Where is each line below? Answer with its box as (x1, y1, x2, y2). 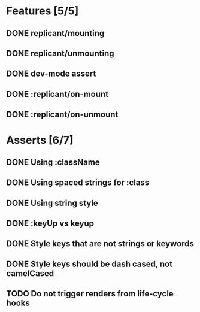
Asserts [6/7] (6, 134, 74, 147)
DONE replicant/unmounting (6, 48, 114, 58)
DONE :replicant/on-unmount (6, 110, 119, 120)
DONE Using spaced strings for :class (6, 178, 150, 188)
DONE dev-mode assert (6, 69, 96, 79)
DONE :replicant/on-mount (6, 89, 109, 99)
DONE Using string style (6, 198, 99, 208)
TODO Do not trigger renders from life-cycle (6, 289, 174, 299)
